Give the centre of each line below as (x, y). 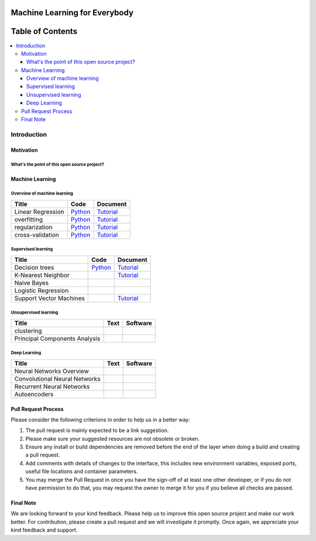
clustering (28, 331)
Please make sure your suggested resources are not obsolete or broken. (113, 438)
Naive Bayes (32, 283)
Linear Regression (39, 212)
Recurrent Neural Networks (52, 386)
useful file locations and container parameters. (82, 471)
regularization (33, 227)
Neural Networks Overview (51, 371)
